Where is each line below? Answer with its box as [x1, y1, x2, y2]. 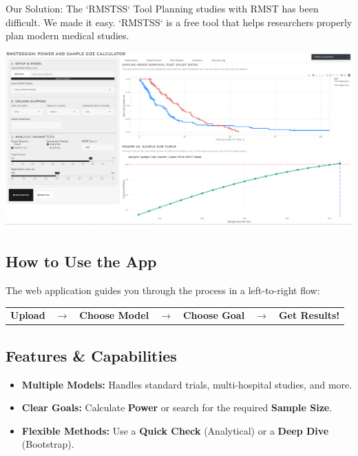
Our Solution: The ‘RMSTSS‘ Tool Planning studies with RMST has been [6, 1, 319, 15]
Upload [10, 308, 45, 322]
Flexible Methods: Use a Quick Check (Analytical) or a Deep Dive [21, 423, 329, 437]
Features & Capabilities [6, 344, 177, 366]
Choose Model [79, 308, 149, 322]
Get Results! [278, 308, 340, 322]
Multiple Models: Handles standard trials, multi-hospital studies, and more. [21, 377, 352, 391]
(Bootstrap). [21, 437, 74, 451]
